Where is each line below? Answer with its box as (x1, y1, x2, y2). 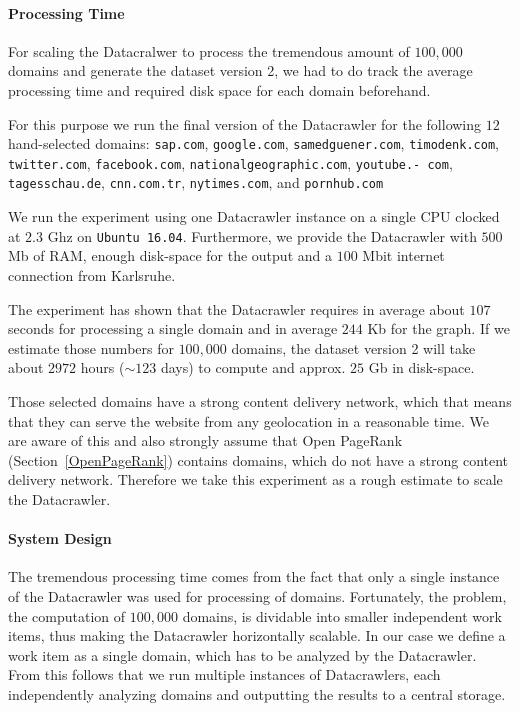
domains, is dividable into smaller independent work (182, 605, 502, 626)
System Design (8, 528, 112, 549)
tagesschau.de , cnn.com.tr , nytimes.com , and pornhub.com (8, 172, 384, 193)
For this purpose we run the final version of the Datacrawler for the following (8, 113, 482, 134)
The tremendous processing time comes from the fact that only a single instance (8, 566, 500, 587)
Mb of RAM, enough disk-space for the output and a (8, 245, 332, 266)
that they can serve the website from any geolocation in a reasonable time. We (8, 410, 489, 431)
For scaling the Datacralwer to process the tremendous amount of (8, 40, 410, 61)
